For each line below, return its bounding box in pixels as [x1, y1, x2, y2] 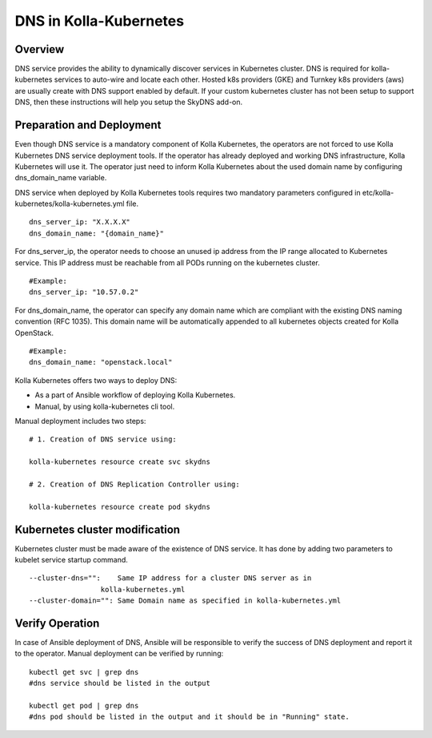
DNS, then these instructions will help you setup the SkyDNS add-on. [14, 97, 243, 107]
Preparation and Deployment [14, 119, 162, 132]
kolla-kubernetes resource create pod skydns [29, 502, 211, 511]
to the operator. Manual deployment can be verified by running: [14, 649, 224, 659]
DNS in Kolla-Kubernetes [14, 12, 184, 30]
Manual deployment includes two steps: [14, 416, 146, 425]
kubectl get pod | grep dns [29, 701, 139, 711]
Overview [14, 42, 65, 56]
